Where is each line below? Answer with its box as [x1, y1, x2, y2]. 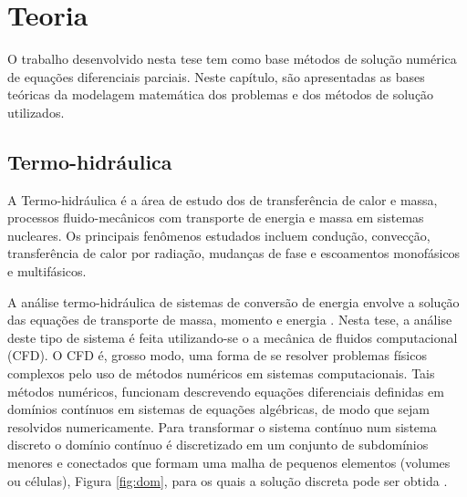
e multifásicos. [7, 262, 87, 281]
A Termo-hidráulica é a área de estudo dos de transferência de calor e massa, [7, 190, 438, 209]
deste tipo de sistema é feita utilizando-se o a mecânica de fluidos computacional [7, 327, 458, 347]
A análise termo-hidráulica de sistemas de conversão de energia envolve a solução [7, 292, 460, 311]
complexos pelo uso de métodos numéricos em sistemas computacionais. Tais [7, 364, 435, 383]
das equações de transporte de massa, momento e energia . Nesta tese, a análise [7, 310, 452, 329]
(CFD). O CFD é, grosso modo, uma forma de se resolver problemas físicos [7, 346, 427, 365]
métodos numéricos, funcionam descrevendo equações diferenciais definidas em [7, 381, 444, 400]
